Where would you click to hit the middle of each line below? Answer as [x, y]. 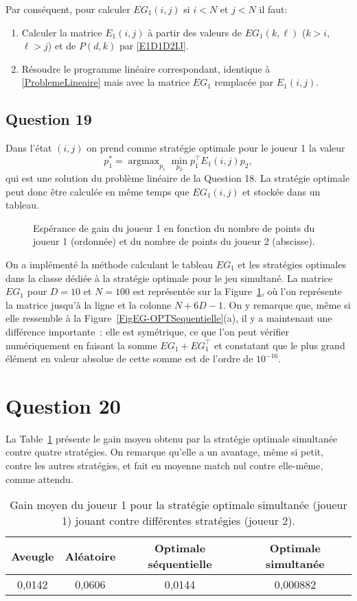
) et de [62, 46]
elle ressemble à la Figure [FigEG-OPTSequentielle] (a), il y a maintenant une [169, 318]
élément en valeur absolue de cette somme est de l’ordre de [129, 358]
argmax [144, 161]
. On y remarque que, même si [287, 304]
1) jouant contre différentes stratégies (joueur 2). [178, 521]
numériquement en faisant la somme [81, 345]
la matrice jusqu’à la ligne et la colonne [89, 304]
